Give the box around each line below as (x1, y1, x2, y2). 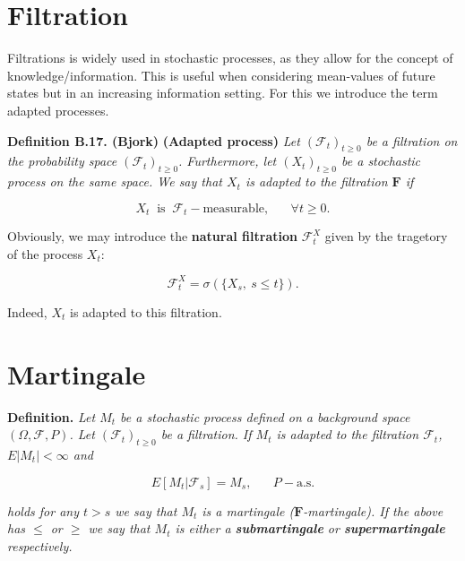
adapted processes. (7, 100, 109, 119)
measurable (202, 202, 264, 215)
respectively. (7, 536, 73, 555)
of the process (7, 244, 83, 263)
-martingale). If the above (303, 501, 443, 520)
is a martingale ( (202, 501, 295, 520)
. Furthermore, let (178, 151, 277, 170)
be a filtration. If (160, 425, 252, 444)
